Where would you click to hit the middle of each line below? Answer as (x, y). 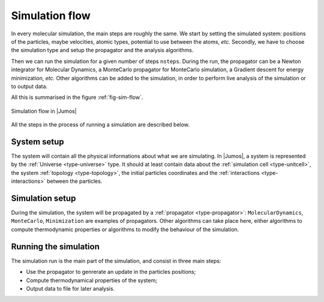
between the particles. (75, 181)
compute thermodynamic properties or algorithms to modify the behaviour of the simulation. (125, 229)
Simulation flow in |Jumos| (44, 111)
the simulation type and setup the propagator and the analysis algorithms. (102, 50)
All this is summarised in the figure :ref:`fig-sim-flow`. (77, 97)
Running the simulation (55, 247)
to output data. (29, 86)
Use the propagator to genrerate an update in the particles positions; (111, 272)
